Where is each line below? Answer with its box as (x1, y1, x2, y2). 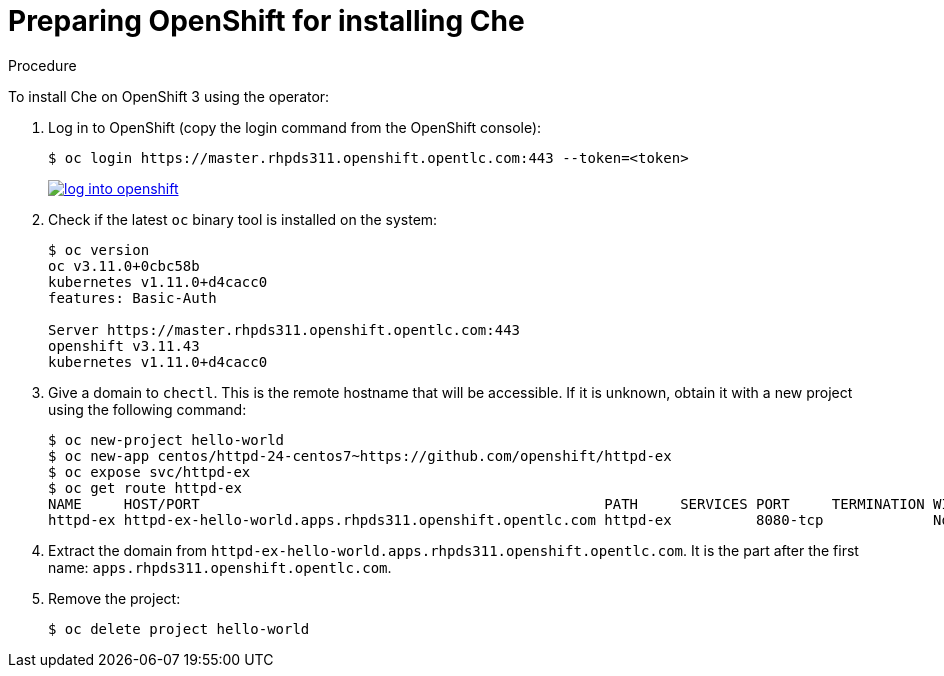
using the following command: (48, 400, 247, 418)
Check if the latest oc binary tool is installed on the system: (48, 210, 438, 228)
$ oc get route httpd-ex (48, 479, 242, 496)
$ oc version (48, 241, 150, 258)
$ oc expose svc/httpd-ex (48, 463, 251, 480)
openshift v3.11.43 (48, 337, 200, 354)
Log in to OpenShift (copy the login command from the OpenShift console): (48, 118, 542, 136)
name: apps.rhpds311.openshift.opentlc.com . (48, 558, 392, 576)
